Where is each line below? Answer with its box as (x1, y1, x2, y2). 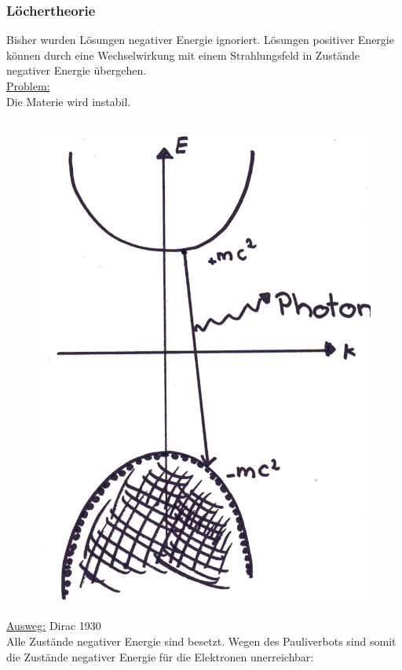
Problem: (6, 78, 50, 93)
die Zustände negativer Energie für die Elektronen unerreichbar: (6, 648, 314, 665)
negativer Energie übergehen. (6, 62, 147, 79)
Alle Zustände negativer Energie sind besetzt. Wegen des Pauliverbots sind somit (6, 632, 397, 649)
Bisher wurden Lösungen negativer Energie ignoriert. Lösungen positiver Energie (6, 31, 394, 48)
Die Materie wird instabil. (6, 93, 131, 109)
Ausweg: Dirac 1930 (6, 617, 101, 634)
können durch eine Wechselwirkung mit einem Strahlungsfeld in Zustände (6, 46, 360, 63)
